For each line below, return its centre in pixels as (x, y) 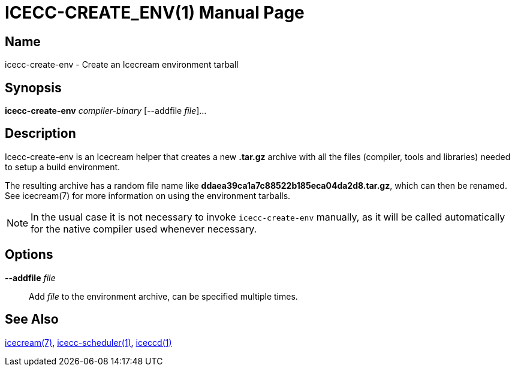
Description (40, 134)
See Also (32, 319)
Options (29, 255)
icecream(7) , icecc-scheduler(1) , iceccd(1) (88, 342)
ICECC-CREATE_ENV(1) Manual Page (155, 13)
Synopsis (33, 88)
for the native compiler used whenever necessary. (144, 229)
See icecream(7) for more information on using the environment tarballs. (148, 195)
